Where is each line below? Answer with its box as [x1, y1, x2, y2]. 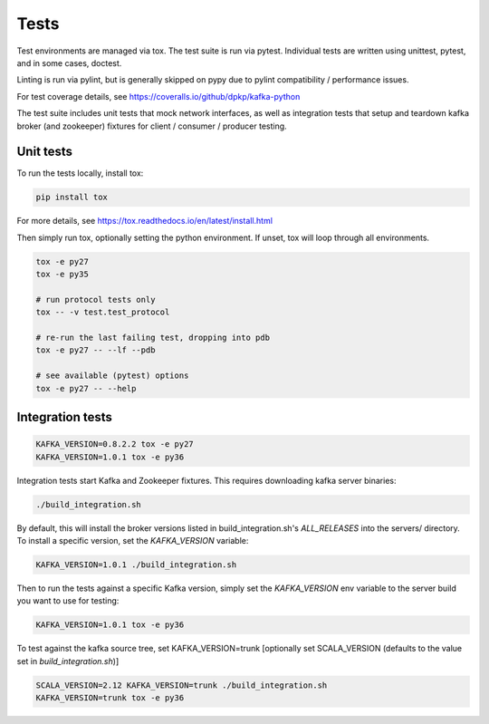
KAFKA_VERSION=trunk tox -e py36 [35, 693, 185, 703]
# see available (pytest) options [35, 371, 189, 381]
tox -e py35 [35, 269, 90, 280]
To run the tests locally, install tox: [16, 168, 144, 179]
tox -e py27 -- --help [35, 383, 137, 393]
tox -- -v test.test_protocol [35, 307, 170, 317]
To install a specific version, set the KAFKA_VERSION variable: [16, 535, 249, 545]
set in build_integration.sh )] [16, 655, 120, 666]
